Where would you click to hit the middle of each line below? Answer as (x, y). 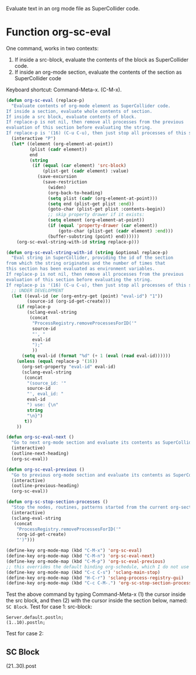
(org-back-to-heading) (75, 193)
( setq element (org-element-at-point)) (96, 220)
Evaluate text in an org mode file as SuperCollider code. (73, 8)
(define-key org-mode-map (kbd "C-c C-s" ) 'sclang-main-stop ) (83, 572)
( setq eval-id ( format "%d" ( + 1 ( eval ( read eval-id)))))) (96, 356)
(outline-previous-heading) (45, 486)
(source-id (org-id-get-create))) (69, 301)
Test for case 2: (25, 633)
